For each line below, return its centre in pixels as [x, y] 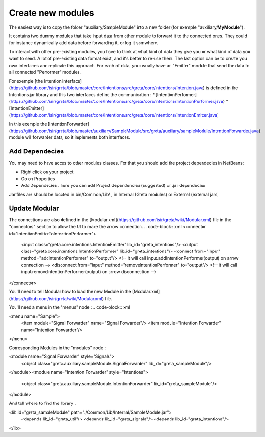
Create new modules [51, 13]
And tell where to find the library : [42, 403]
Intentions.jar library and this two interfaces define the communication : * [82, 95]
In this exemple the [28, 124]
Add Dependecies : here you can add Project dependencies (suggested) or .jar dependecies [113, 185]
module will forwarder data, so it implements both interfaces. [70, 137]
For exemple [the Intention [35, 81]
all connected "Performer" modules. [45, 72]
